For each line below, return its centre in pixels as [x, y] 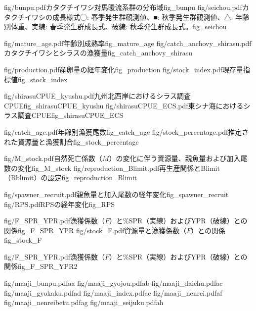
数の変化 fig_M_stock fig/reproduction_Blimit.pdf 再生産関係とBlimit [112, 168]
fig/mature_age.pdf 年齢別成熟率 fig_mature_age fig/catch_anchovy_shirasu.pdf [128, 43]
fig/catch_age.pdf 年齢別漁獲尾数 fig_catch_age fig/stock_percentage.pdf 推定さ [127, 131]
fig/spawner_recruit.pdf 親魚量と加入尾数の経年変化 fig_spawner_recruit [116, 194]
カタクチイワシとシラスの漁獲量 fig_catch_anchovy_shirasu [98, 53]
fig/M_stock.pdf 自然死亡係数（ [53, 158]
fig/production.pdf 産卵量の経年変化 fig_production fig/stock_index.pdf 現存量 [124, 69]
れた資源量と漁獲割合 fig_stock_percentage [71, 141]
